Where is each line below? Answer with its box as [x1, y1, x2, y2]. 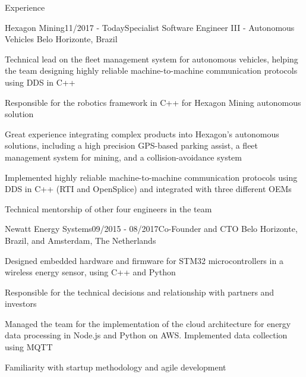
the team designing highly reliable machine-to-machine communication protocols [5, 64, 298, 77]
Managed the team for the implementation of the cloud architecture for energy [5, 317, 291, 329]
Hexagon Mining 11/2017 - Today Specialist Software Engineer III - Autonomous [5, 21, 295, 33]
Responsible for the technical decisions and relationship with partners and [5, 285, 275, 298]
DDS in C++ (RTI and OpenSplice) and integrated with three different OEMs [5, 183, 292, 195]
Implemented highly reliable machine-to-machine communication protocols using [5, 171, 298, 183]
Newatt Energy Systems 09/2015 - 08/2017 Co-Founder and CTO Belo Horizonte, [5, 222, 298, 235]
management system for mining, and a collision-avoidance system [5, 150, 242, 163]
